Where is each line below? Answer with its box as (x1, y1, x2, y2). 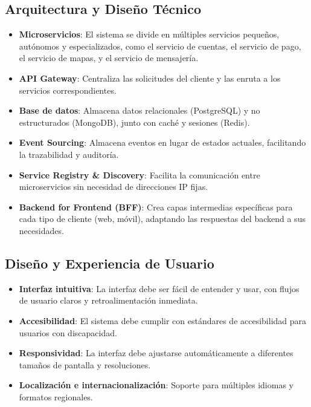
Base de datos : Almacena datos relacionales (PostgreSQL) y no (19, 104, 260, 117)
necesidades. (19, 224, 64, 236)
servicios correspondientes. (19, 83, 117, 96)
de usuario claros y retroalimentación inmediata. (19, 294, 198, 307)
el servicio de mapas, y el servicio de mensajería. (19, 51, 199, 64)
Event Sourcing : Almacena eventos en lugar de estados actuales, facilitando (19, 136, 306, 149)
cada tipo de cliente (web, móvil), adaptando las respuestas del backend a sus (19, 212, 306, 225)
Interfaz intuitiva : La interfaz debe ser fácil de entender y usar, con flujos (19, 282, 300, 295)
